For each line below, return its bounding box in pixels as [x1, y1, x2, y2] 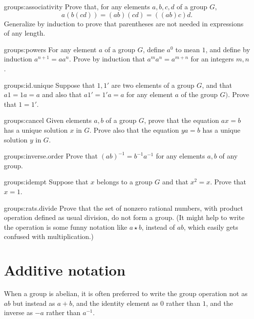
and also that [42, 89, 82, 100]
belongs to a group [96, 177, 152, 187]
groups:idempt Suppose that [4, 177, 88, 187]
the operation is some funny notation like [4, 221, 127, 232]
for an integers [190, 54, 234, 64]
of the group [181, 89, 218, 100]
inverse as [4, 307, 33, 318]
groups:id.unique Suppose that [4, 80, 95, 90]
